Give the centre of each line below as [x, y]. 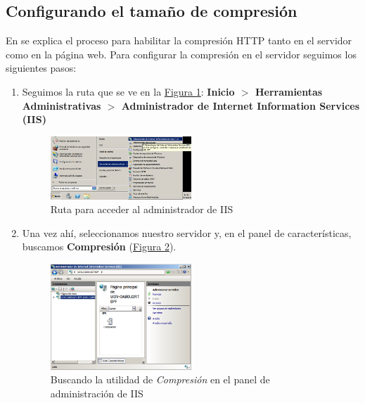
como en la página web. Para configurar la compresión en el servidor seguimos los [181, 54]
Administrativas [62, 105]
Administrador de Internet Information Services [241, 105]
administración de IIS [97, 393]
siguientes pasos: [41, 68]
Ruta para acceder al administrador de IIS [142, 209]
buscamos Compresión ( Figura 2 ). [99, 247]
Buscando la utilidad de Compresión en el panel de [160, 379]
